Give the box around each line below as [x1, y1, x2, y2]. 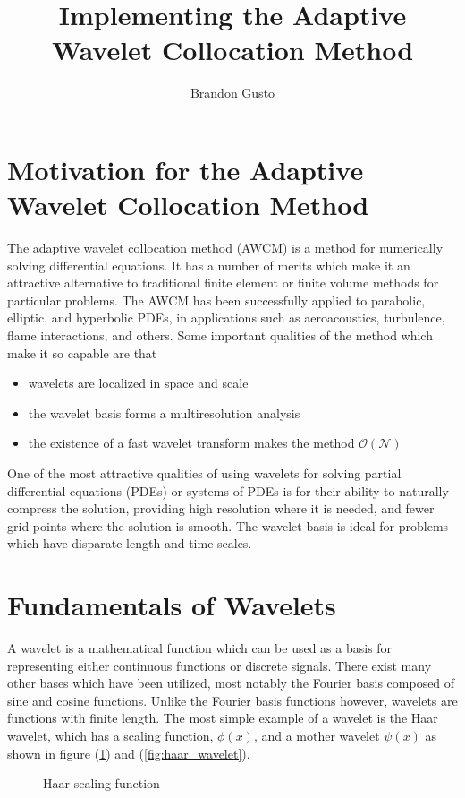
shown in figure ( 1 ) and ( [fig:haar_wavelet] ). [7, 743, 250, 762]
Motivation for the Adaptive [7, 150, 364, 187]
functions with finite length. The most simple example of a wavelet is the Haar [7, 708, 438, 727]
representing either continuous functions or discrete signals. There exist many [7, 656, 432, 674]
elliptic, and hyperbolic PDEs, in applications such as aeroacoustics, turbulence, [7, 308, 445, 327]
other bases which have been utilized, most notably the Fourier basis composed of [7, 674, 455, 692]
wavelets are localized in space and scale [28, 373, 249, 392]
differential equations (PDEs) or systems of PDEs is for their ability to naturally [7, 481, 449, 500]
